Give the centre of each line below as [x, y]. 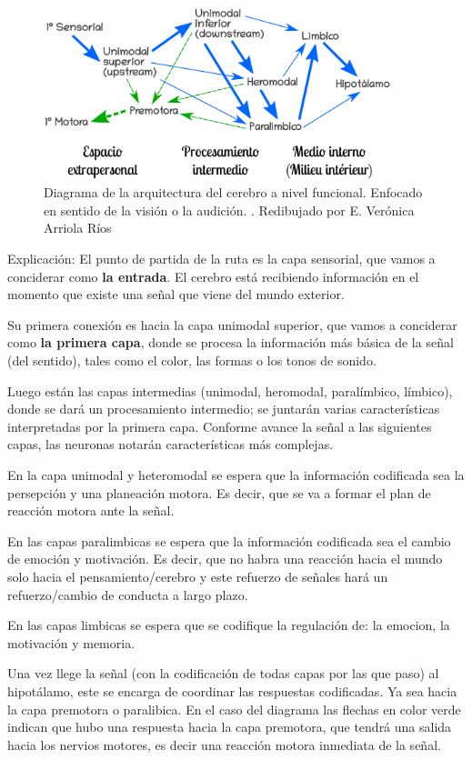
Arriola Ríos [78, 228]
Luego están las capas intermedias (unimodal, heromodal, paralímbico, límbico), [230, 390]
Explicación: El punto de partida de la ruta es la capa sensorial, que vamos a [221, 259]
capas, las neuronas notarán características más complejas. [171, 444]
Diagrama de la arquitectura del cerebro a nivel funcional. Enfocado [233, 192]
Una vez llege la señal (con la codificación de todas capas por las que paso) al [223, 673]
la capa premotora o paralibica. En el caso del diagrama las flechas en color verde [234, 709]
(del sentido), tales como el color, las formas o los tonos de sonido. [192, 360]
